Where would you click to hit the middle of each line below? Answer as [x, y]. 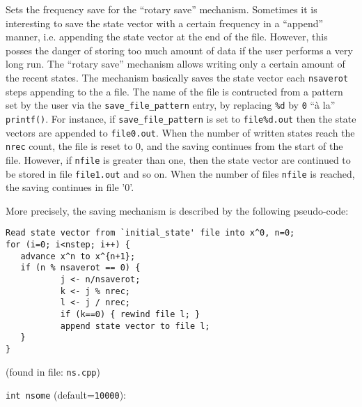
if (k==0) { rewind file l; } [130, 314]
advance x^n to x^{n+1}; [78, 256]
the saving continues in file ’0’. [70, 187]
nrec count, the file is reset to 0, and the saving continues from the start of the [174, 146]
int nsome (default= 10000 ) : [66, 395]
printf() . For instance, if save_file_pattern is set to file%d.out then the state [181, 118]
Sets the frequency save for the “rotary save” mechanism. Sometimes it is [162, 9]
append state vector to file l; [135, 326]
